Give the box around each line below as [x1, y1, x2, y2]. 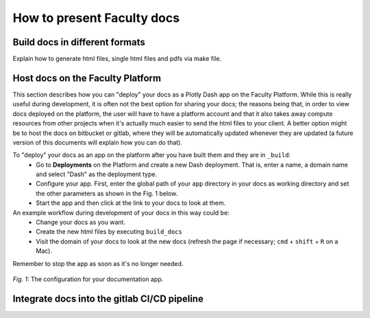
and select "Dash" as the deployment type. [36, 170, 158, 178]
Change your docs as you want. [36, 218, 126, 226]
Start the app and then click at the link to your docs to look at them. [36, 199, 226, 207]
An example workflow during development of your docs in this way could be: [12, 208, 230, 217]
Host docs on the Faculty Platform [12, 72, 161, 84]
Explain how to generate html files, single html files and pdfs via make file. [12, 55, 222, 63]
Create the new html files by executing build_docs [36, 228, 183, 236]
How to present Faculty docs [12, 10, 180, 25]
